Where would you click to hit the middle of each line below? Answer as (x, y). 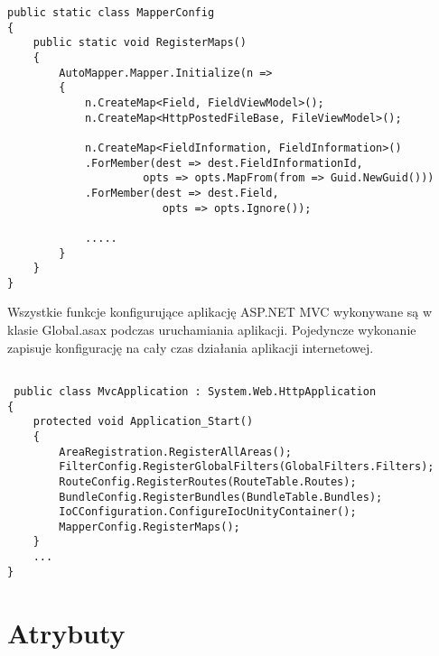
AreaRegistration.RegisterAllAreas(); (175, 452)
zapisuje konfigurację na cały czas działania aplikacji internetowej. (191, 347)
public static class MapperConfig (111, 13)
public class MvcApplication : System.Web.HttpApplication (195, 391)
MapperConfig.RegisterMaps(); (149, 527)
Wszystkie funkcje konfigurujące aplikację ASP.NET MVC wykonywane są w (220, 312)
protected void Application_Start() (143, 422)
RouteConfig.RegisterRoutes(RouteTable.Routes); (208, 481)
